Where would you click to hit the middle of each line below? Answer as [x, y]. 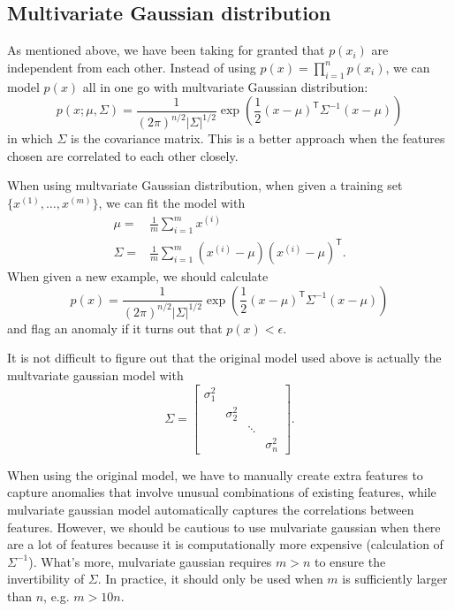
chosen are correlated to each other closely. [123, 155]
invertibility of [46, 579]
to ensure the [350, 561]
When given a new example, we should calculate [138, 276]
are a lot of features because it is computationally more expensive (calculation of [225, 544]
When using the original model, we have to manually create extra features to [215, 474]
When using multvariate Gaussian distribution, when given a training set [205, 185]
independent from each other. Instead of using [132, 67]
